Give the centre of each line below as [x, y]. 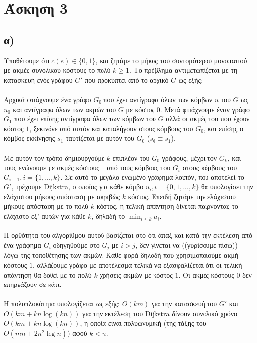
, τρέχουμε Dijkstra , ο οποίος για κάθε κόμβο [77, 187]
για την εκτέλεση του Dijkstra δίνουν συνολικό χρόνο [160, 313]
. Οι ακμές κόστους [206, 274]
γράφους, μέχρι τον [190, 157]
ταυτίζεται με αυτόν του [100, 138]
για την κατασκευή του [184, 304]
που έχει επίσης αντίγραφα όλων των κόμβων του [85, 119]
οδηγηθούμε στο [76, 245]
